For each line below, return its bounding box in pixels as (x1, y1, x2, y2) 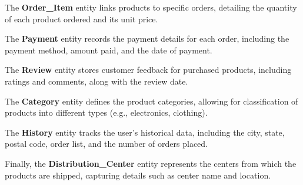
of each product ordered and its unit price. (5, 12, 158, 25)
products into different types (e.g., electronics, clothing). (5, 106, 208, 119)
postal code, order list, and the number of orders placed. (5, 137, 208, 150)
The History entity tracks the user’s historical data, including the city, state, (5, 126, 285, 138)
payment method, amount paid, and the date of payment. (5, 43, 212, 56)
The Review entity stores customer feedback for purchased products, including (5, 63, 292, 76)
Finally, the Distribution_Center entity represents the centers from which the (5, 157, 297, 169)
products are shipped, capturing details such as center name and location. (5, 169, 271, 181)
